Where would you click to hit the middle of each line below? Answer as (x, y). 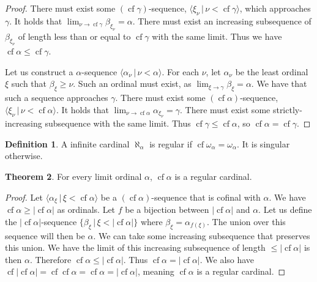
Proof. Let (24, 197)
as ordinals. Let (86, 210)
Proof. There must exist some (60, 8)
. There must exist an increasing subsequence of (222, 20)
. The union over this (246, 221)
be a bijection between (167, 210)
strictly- (287, 109)
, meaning (156, 271)
